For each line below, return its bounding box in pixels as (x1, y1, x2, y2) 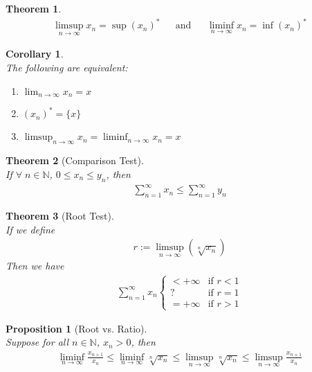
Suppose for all (6, 335, 69, 349)
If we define (6, 222, 55, 236)
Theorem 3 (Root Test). (6, 209, 114, 222)
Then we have (6, 258, 64, 273)
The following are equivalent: (6, 60, 128, 74)
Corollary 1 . (6, 46, 64, 61)
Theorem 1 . (6, 1, 62, 15)
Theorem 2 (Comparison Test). (6, 153, 144, 168)
